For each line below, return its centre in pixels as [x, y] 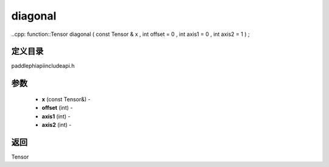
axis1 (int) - [56, 116]
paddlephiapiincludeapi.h [43, 66]
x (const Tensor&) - [66, 99]
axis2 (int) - [57, 125]
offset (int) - [57, 108]
